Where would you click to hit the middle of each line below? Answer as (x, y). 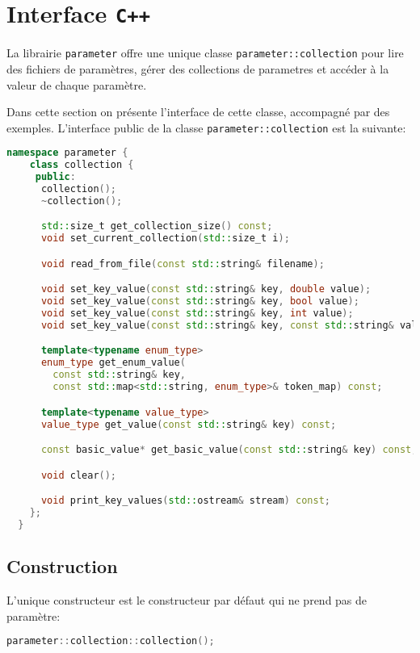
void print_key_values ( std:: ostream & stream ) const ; (185, 501)
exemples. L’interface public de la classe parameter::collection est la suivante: (206, 127)
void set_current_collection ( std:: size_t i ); (165, 239)
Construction (62, 566)
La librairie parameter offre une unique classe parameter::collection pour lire (205, 53)
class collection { (82, 165)
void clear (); (79, 475)
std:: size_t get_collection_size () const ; (157, 226)
